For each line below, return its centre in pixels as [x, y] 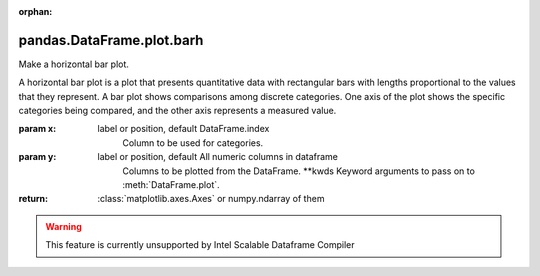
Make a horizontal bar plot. [74, 64]
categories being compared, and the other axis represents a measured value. [177, 111]
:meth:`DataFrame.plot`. [171, 185]
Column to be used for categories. [193, 142]
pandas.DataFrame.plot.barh [111, 40]
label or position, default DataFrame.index [183, 129]
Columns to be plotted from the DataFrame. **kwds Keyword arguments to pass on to [298, 171]
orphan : [35, 11]
